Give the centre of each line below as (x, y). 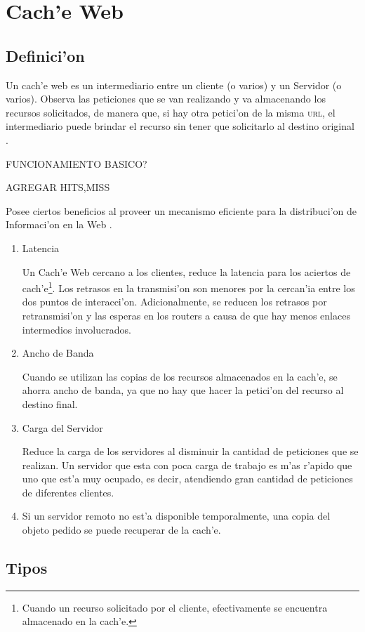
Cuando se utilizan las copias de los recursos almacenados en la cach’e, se (180, 376)
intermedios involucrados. (77, 329)
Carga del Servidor (62, 427)
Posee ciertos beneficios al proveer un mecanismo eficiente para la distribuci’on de (181, 210)
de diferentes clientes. (68, 492)
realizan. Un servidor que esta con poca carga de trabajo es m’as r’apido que (187, 465)
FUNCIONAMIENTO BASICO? (77, 163)
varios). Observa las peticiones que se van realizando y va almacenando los (166, 99)
